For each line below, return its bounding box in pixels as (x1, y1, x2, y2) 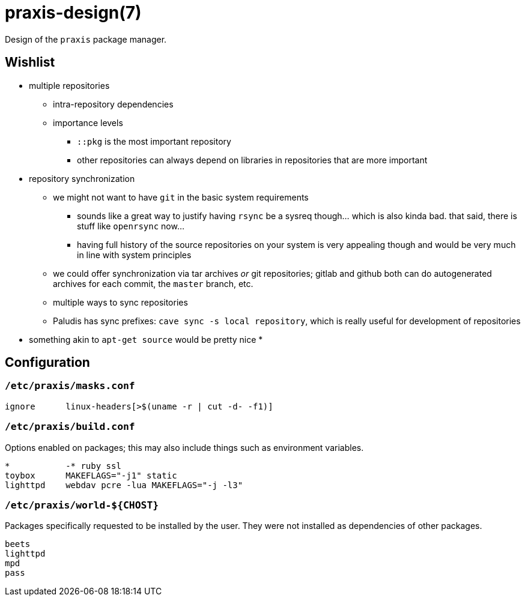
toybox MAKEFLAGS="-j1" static (5, 470, 177, 480)
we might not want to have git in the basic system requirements (53, 192, 309, 202)
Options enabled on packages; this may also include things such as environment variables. (5, 442, 364, 453)
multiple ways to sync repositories (53, 297, 188, 307)
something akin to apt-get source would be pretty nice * (29, 334, 263, 345)
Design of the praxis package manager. (5, 34, 167, 44)
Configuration (5, 355, 90, 370)
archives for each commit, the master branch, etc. (53, 278, 253, 289)
